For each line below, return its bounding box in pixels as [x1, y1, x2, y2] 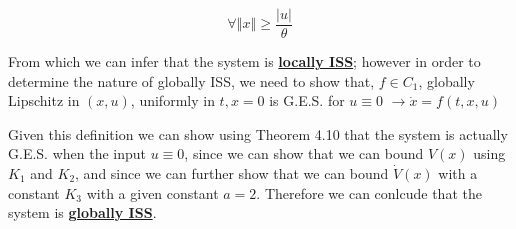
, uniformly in [130, 90, 215, 111]
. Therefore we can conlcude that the [256, 182, 482, 203]
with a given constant [86, 182, 219, 203]
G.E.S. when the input [8, 143, 146, 164]
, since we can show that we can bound [184, 143, 424, 164]
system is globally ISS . [8, 202, 157, 223]
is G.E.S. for [269, 90, 345, 111]
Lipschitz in [8, 90, 80, 111]
